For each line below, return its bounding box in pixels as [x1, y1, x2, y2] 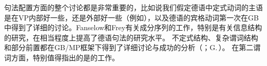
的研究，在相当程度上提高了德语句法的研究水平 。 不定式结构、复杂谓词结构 [4, 32, 258, 42]
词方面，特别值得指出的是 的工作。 [4, 52, 119, 62]
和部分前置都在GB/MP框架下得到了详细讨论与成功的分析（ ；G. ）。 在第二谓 [4, 42, 261, 53]
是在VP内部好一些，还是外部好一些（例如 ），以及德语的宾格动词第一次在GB [4, 12, 259, 23]
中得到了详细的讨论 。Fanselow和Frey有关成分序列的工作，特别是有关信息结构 [4, 22, 262, 33]
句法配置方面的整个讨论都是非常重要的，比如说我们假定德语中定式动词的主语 [4, 2, 263, 12]
